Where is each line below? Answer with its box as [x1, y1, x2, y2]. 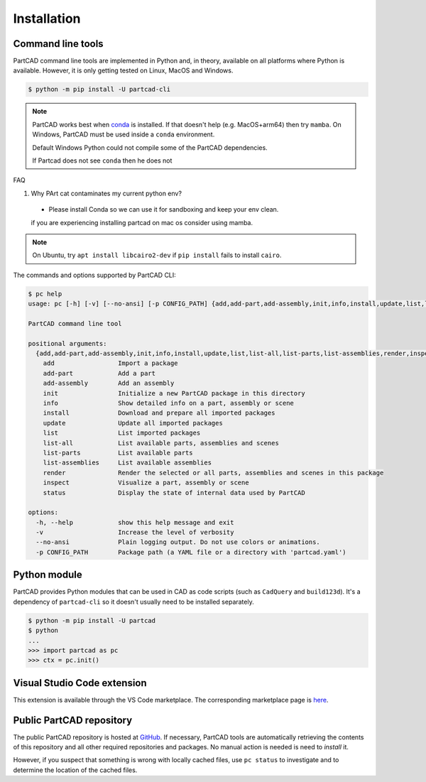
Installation [13, 11, 81, 26]
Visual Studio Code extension [13, 677, 147, 689]
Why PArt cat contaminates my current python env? [31, 189, 182, 197]
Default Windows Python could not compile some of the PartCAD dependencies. [32, 143, 268, 152]
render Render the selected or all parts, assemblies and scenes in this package [43, 469, 384, 477]
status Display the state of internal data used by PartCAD [43, 489, 305, 496]
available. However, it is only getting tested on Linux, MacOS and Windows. [13, 66, 234, 75]
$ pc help [28, 290, 62, 298]
